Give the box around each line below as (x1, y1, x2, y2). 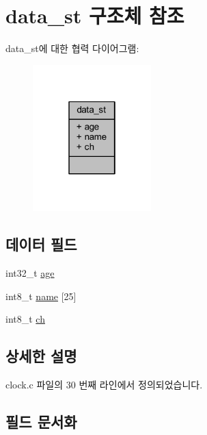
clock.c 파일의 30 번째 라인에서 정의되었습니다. (5, 377, 203, 392)
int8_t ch (5, 312, 45, 326)
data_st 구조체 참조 (5, 1, 184, 29)
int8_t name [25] (5, 288, 77, 303)
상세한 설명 (5, 345, 77, 366)
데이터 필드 (5, 234, 77, 255)
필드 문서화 (5, 411, 77, 432)
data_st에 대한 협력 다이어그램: (5, 41, 139, 55)
